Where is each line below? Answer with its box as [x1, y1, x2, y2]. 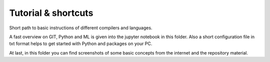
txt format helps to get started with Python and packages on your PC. [9, 41, 152, 47]
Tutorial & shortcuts [9, 7, 93, 18]
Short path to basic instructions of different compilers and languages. [9, 25, 152, 31]
